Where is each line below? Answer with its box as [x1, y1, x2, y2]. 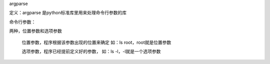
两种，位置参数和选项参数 [9, 28, 62, 34]
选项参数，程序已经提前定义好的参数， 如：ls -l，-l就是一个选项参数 [21, 48, 161, 54]
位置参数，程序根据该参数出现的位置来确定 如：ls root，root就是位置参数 [21, 39, 171, 45]
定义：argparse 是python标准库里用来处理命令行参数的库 [9, 10, 127, 16]
